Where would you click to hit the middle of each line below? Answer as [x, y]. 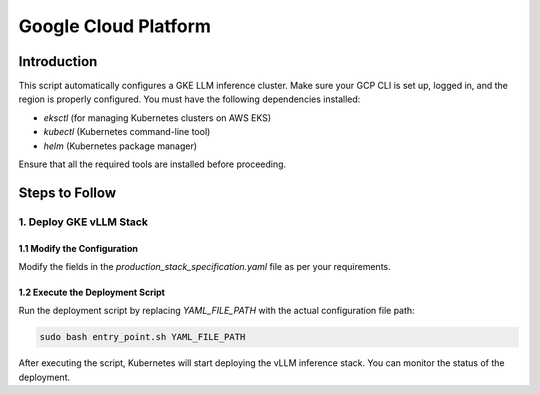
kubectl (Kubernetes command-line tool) [127, 132]
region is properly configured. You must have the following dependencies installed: [189, 99]
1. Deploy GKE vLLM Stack [83, 222]
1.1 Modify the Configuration [78, 248]
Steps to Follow [67, 192]
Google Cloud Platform [115, 26]
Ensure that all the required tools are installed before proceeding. [152, 164]
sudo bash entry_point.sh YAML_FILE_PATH [142, 337]
